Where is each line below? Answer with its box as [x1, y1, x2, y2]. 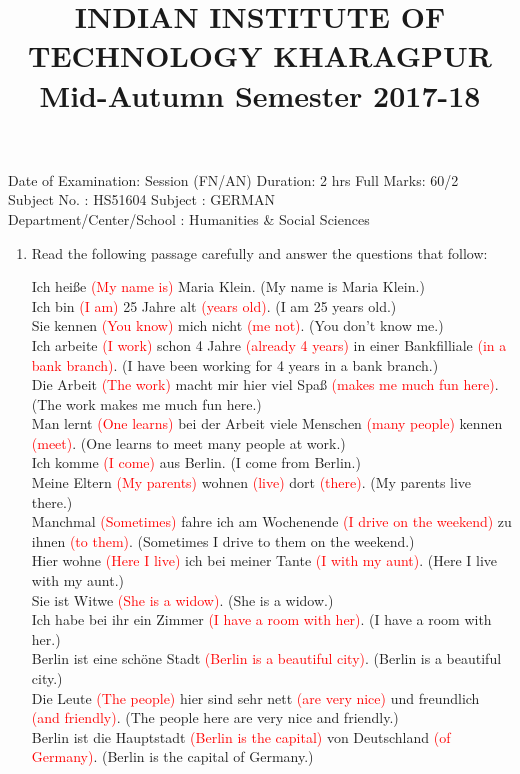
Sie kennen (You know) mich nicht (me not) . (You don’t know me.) [31, 315, 444, 336]
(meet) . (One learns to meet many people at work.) [31, 432, 346, 453]
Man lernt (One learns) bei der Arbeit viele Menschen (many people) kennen [31, 413, 503, 434]
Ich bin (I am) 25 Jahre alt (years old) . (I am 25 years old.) [31, 295, 397, 316]
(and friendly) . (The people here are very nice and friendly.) [31, 707, 399, 728]
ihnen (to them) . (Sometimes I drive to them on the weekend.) [31, 530, 415, 551]
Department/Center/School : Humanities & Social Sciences [8, 208, 370, 229]
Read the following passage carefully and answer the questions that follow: [31, 242, 488, 263]
